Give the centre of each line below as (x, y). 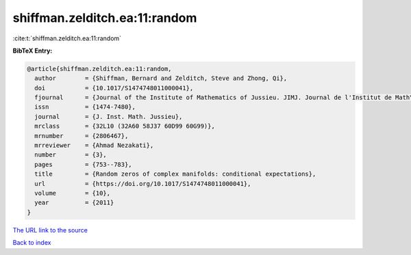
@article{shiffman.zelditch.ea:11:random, (99, 69)
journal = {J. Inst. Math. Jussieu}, (109, 117)
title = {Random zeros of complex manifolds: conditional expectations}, (175, 174)
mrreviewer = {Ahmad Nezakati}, (94, 146)
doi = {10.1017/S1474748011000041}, (114, 88)
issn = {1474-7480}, (85, 107)
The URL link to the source (50, 230)
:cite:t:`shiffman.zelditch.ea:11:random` (67, 38)
